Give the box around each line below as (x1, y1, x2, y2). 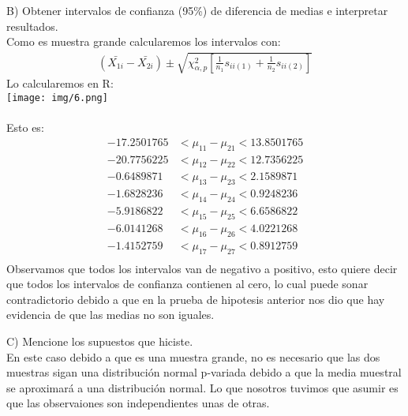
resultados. (6, 17, 58, 34)
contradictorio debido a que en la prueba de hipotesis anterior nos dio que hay (6, 290, 385, 307)
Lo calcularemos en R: (6, 75, 114, 92)
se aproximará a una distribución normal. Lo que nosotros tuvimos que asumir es (6, 379, 399, 395)
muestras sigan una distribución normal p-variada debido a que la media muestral (6, 364, 402, 380)
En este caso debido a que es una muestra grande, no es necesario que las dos (6, 348, 380, 365)
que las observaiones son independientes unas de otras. (6, 395, 270, 411)
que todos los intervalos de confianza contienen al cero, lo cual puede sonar (6, 275, 369, 292)
